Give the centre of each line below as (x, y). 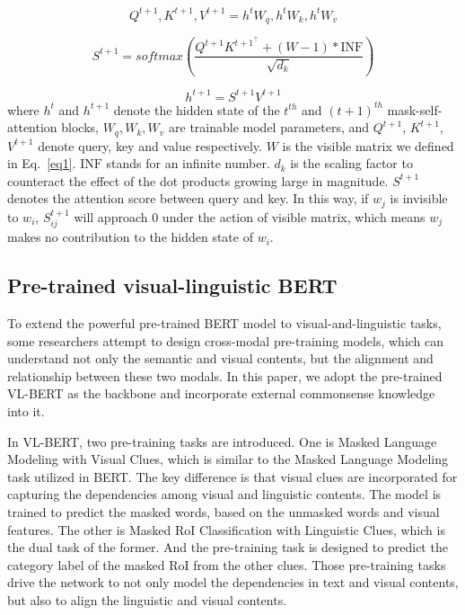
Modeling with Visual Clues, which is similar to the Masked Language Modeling (228, 459)
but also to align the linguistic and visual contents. (147, 599)
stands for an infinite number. (188, 163)
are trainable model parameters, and (269, 127)
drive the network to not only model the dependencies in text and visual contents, (233, 582)
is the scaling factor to (351, 163)
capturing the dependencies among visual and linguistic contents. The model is (224, 494)
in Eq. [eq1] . (42, 163)
